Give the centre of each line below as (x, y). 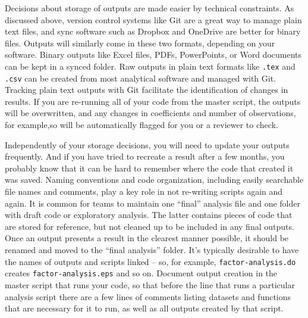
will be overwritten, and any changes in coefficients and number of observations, (150, 113)
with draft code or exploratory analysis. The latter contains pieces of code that (149, 215)
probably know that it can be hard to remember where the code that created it (149, 168)
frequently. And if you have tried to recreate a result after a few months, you (145, 156)
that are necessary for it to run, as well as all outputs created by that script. (144, 308)
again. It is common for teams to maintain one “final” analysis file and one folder (153, 203)
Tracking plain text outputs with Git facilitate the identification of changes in (147, 90)
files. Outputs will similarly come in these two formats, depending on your (140, 43)
